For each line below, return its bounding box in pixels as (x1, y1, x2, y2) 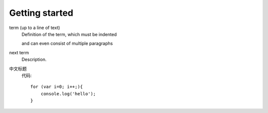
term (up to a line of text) (9, 25, 61, 31)
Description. (21, 57, 47, 63)
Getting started (9, 7, 73, 18)
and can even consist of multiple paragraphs (21, 40, 113, 46)
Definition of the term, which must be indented (21, 31, 117, 37)
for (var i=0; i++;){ (30, 84, 83, 90)
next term (9, 49, 29, 55)
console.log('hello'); (40, 91, 96, 96)
